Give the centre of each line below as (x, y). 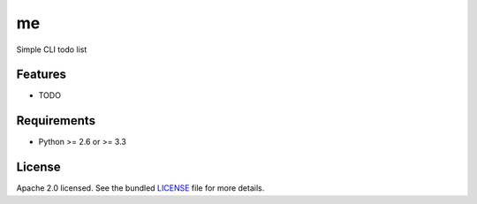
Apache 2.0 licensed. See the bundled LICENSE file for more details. (140, 188)
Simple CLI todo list (52, 49)
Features (41, 75)
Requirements (56, 121)
